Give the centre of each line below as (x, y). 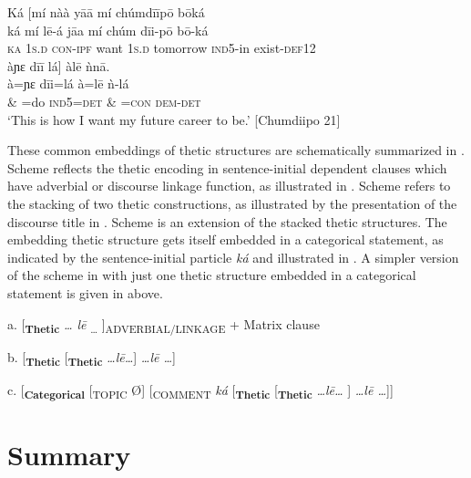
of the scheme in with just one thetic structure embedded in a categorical (212, 275)
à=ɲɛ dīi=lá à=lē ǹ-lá (68, 83)
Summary (69, 455)
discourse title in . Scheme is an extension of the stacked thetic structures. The (227, 221)
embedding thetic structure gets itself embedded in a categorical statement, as (225, 239)
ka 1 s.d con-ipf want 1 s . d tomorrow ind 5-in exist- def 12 (162, 48)
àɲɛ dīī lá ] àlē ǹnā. (59, 65)
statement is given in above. (85, 292)
